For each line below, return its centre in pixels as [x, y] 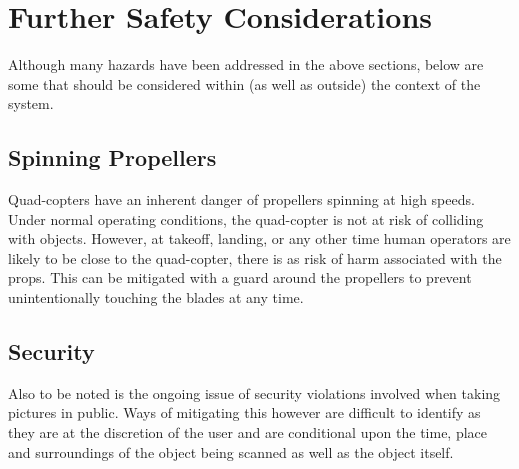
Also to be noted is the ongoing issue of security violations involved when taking [254, 392]
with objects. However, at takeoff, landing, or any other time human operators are [259, 238]
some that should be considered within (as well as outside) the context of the [244, 83]
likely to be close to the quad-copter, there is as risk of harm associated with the [255, 257]
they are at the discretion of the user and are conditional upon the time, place [248, 432]
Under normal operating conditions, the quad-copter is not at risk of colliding [246, 218]
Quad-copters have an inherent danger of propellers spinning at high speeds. [241, 199]
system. [31, 103]
